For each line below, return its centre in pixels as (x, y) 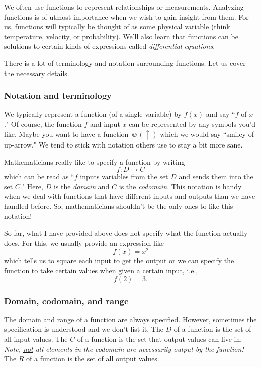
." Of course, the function (43, 124)
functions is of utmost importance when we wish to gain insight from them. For (126, 16)
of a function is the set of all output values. (93, 359)
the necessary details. (37, 73)
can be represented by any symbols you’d (192, 124)
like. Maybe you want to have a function (66, 134)
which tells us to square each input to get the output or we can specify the (119, 261)
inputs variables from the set (124, 176)
